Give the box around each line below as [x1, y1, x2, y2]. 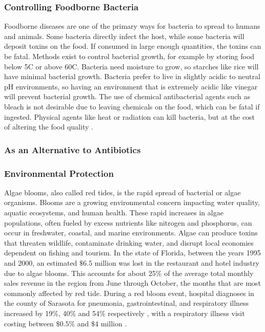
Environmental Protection [4, 167, 114, 179]
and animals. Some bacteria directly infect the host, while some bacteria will [4, 30, 244, 41]
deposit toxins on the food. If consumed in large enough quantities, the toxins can [4, 41, 261, 51]
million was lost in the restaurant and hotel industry [94, 257, 259, 268]
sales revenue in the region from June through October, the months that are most [4, 278, 261, 288]
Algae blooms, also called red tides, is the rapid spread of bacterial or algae [4, 187, 241, 197]
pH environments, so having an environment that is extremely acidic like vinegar [4, 81, 258, 91]
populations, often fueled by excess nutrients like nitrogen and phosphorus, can [4, 217, 252, 228]
